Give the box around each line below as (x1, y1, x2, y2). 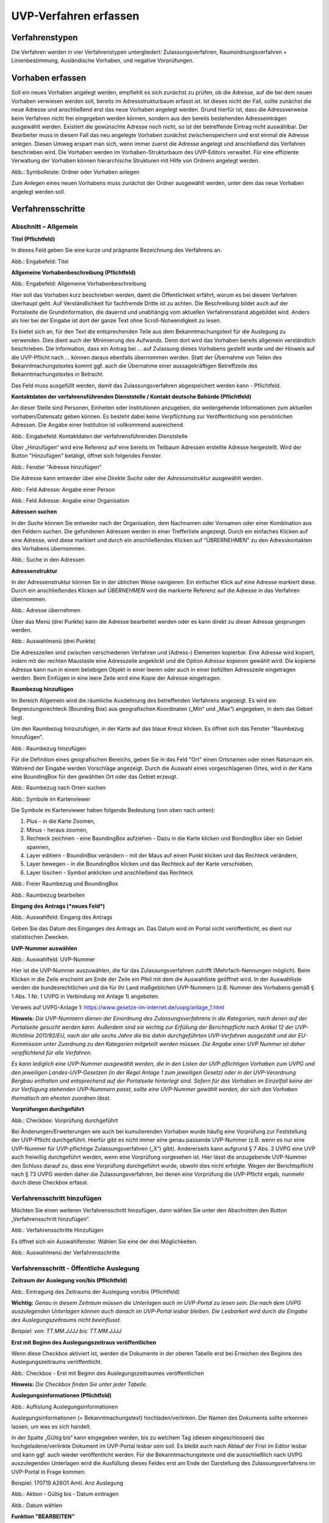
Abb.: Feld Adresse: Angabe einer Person (11, 486, 115, 493)
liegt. (11, 713, 24, 721)
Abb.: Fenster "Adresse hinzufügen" (11, 463, 102, 470)
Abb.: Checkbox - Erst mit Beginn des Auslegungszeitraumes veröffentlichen (11, 1369, 204, 1377)
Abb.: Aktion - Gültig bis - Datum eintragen (11, 1490, 119, 1498)
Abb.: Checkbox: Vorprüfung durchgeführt (11, 1117, 118, 1124)
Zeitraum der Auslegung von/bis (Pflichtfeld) (11, 1277, 128, 1284)
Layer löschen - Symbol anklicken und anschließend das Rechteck (26, 869, 194, 876)
